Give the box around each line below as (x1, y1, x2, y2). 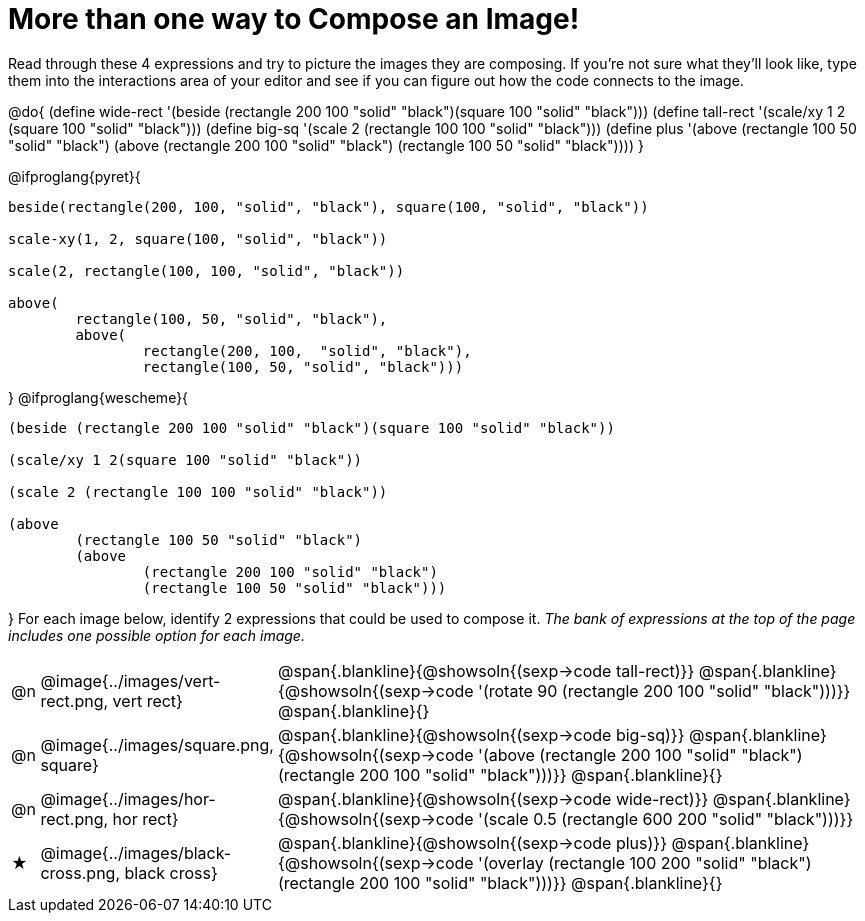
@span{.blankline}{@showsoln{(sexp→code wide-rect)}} (277, 788, 709, 809)
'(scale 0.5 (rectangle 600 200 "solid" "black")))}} (478, 808, 854, 829)
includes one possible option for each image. (8, 626, 305, 644)
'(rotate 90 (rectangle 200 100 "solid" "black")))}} (478, 680, 851, 701)
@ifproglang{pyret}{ (8, 167, 141, 185)
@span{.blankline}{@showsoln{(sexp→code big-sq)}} (277, 724, 685, 745)
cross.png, (40, 862, 121, 883)
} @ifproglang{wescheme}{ (8, 388, 189, 406)
